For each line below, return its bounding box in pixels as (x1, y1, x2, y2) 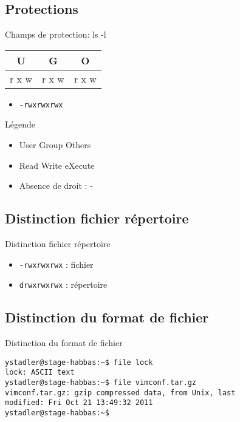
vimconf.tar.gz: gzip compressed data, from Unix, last (5, 388, 236, 397)
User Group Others (19, 138, 91, 151)
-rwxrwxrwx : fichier (19, 257, 94, 270)
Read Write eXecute (19, 158, 95, 171)
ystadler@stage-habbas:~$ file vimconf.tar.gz (5, 378, 196, 387)
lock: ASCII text (5, 368, 75, 377)
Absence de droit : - (19, 179, 93, 192)
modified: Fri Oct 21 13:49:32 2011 (5, 398, 153, 407)
